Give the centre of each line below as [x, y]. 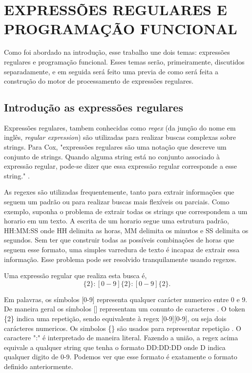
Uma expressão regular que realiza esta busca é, [75, 275]
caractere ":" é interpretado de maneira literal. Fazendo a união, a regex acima [121, 338]
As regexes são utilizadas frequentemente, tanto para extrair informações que [119, 192]
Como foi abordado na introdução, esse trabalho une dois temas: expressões [117, 52]
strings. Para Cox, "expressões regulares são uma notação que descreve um [115, 147]
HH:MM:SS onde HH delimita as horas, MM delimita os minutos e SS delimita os [126, 230]
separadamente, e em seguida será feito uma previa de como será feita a [111, 71]
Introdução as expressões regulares [94, 107]
